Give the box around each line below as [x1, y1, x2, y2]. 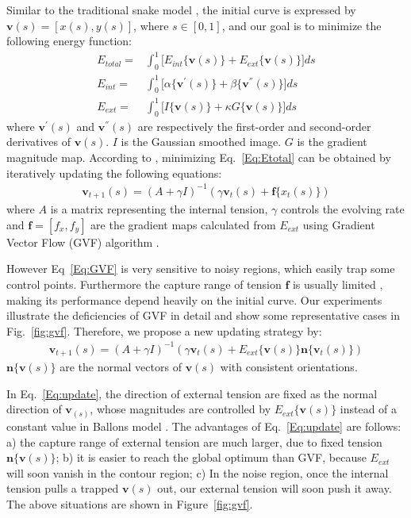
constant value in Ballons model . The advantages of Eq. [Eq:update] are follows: [6, 417, 401, 434]
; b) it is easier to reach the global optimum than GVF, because [56, 449, 367, 466]
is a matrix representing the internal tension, [50, 201, 268, 217]
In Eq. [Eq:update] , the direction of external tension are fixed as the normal [6, 385, 378, 401]
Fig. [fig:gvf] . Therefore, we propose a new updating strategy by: [6, 322, 322, 339]
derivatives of [6, 133, 71, 150]
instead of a [340, 401, 398, 417]
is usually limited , [292, 275, 383, 292]
